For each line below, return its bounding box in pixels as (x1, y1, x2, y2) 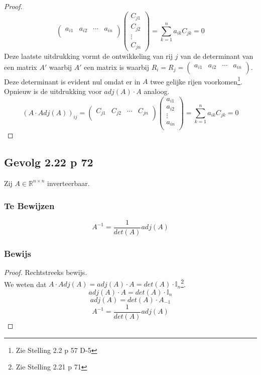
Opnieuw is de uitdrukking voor (4, 86, 102, 96)
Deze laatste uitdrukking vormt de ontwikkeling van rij (4, 51, 173, 61)
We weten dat (4, 278, 47, 289)
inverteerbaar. (47, 177, 90, 188)
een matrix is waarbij (84, 61, 149, 72)
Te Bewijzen (4, 199, 55, 212)
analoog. (144, 86, 170, 96)
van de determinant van (180, 51, 253, 61)
